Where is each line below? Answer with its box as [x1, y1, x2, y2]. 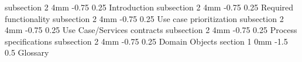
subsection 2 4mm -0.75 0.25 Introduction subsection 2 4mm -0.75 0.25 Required [5, 1, 294, 13]
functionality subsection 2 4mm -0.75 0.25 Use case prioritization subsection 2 [5, 12, 284, 24]
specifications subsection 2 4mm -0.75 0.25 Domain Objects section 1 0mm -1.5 [5, 35, 288, 47]
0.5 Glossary [5, 46, 49, 59]
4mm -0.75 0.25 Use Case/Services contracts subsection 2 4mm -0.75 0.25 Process [5, 24, 297, 36]
